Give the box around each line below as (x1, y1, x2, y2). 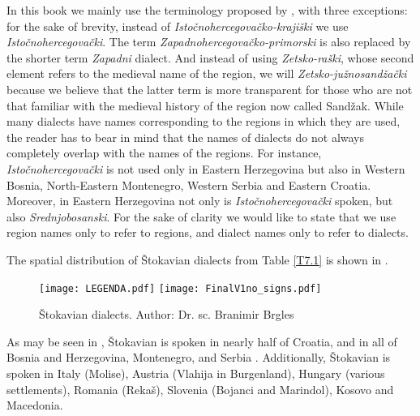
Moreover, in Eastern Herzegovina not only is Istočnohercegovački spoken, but (6, 192, 393, 209)
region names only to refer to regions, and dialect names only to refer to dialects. (6, 224, 409, 241)
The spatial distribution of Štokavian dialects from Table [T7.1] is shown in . (6, 251, 388, 268)
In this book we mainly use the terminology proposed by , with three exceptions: (6, 2, 408, 18)
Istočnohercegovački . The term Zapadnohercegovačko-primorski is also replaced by (6, 33, 411, 50)
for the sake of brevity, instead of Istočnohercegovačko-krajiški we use (6, 17, 349, 34)
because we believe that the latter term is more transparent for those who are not (6, 80, 413, 97)
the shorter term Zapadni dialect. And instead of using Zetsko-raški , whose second (6, 49, 414, 66)
